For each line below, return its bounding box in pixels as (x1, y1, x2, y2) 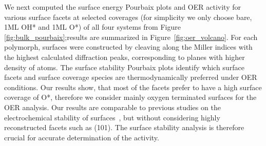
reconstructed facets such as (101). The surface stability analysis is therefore (4, 122, 244, 133)
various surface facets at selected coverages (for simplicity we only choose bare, (4, 11, 252, 22)
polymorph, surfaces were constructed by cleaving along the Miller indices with (4, 41, 253, 52)
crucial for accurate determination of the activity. (4, 132, 159, 142)
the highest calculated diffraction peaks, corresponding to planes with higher (4, 51, 245, 62)
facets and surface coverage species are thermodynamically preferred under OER (4, 72, 257, 82)
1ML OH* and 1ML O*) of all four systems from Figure (4, 22, 181, 32)
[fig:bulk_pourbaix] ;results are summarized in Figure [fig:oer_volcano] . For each (4, 31, 258, 42)
